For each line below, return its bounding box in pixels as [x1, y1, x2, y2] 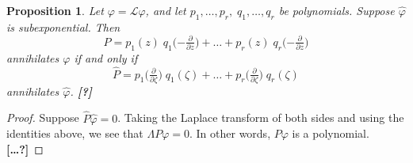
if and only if [74, 49, 138, 66]
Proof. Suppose [6, 109, 79, 126]
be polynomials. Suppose [278, 2, 395, 18]
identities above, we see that [6, 125, 143, 142]
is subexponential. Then [6, 18, 120, 35]
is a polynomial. [292, 125, 369, 142]
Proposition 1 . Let [6, 2, 104, 18]
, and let [145, 2, 186, 18]
